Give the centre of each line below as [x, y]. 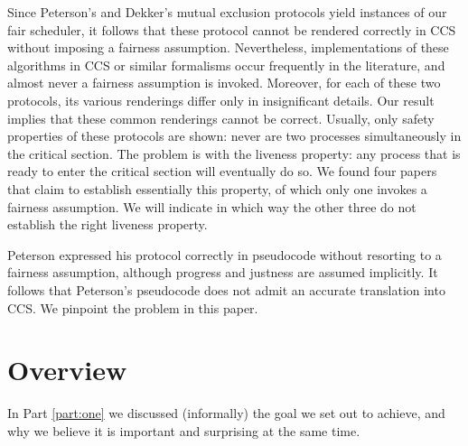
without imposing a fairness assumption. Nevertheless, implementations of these [228, 47]
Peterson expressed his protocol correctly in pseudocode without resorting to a [225, 254]
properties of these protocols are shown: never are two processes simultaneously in [234, 136]
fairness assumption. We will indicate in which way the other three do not [212, 206]
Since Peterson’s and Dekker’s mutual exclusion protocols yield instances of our [227, 12]
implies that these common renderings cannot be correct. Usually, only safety [221, 118]
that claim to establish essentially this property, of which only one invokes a [217, 188]
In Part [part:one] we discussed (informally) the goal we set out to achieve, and [226, 413]
